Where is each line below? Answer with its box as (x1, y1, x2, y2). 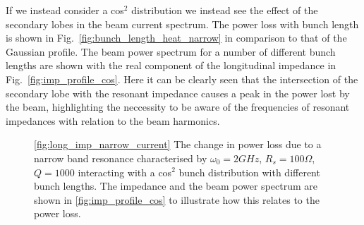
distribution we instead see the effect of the (131, 3, 318, 17)
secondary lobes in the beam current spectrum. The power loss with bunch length (6, 16, 359, 31)
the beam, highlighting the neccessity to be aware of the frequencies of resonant (6, 99, 350, 114)
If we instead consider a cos (6, 3, 124, 17)
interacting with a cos (78, 164, 172, 179)
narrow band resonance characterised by (34, 150, 207, 165)
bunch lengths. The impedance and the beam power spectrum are (34, 178, 317, 193)
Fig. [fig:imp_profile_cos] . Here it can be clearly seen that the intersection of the (6, 71, 358, 86)
